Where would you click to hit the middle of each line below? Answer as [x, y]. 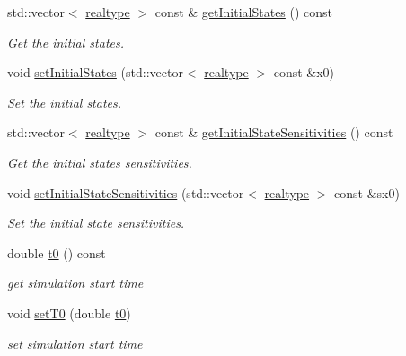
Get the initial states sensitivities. [100, 162]
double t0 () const [57, 252]
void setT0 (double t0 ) [69, 313]
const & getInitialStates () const [244, 12]
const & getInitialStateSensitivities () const [274, 132]
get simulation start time [75, 283]
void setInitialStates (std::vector [95, 72]
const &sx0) [367, 192]
